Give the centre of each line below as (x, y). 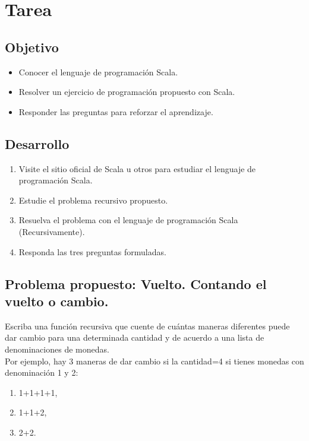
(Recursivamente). (52, 231)
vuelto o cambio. (57, 301)
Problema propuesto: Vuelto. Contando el (136, 283)
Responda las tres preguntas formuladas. (92, 251)
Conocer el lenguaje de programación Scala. (98, 72)
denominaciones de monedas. (57, 349)
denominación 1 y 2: (42, 372)
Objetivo (32, 47)
